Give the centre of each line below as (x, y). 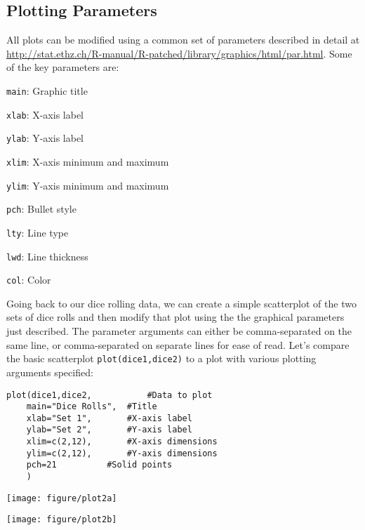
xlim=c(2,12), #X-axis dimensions (122, 442)
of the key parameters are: (63, 67)
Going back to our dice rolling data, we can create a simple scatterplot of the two (181, 303)
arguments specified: (50, 372)
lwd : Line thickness (47, 256)
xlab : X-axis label (45, 114)
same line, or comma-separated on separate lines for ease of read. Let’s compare (178, 344)
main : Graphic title (47, 90)
